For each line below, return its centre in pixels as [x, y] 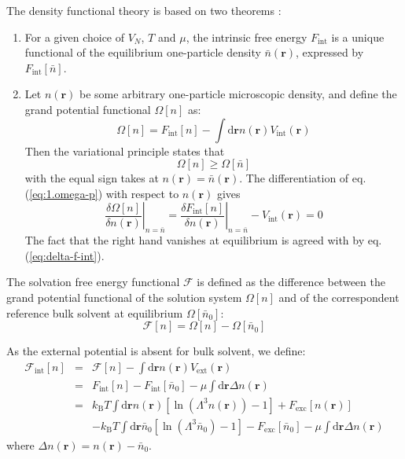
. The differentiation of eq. [303, 178]
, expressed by [330, 52]
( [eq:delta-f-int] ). [64, 255]
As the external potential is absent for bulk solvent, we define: [156, 351]
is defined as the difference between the [291, 282]
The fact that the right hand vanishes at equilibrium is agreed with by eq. [203, 240]
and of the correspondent [339, 297]
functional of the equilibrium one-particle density [143, 52]
